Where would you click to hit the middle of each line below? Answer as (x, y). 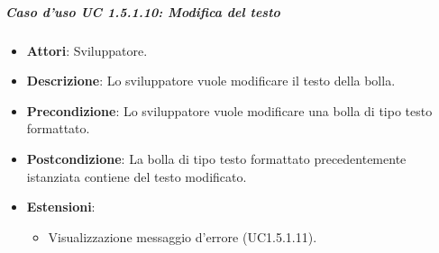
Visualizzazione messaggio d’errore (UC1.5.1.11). (183, 236)
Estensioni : (61, 207)
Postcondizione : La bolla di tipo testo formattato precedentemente (216, 158)
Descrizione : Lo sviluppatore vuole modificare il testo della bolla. (211, 81)
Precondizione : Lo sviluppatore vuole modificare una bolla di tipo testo (229, 110)
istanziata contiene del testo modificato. (137, 176)
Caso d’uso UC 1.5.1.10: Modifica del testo (143, 11)
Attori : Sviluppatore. (87, 50)
